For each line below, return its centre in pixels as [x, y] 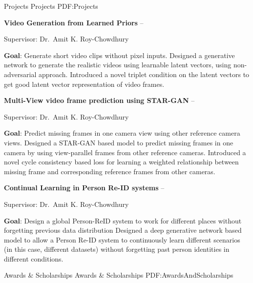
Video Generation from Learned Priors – [74, 22]
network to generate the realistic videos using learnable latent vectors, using [118, 65]
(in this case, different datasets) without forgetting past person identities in [117, 249]
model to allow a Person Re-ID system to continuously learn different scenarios [122, 239]
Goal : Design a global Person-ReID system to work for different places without [123, 220]
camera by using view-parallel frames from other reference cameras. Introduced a [125, 152]
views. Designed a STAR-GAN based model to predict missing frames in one [119, 142]
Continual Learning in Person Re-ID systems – [84, 188]
